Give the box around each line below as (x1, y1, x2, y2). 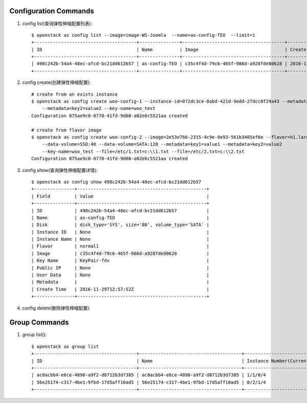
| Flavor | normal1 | (31, 243, 210, 249)
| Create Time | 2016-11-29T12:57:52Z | (31, 286, 210, 292)
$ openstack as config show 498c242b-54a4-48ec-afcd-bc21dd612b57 (31, 179, 202, 185)
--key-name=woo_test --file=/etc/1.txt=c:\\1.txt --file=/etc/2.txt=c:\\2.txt (41, 148, 245, 154)
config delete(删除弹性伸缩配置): (22, 305, 91, 311)
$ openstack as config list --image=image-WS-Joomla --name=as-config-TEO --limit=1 (31, 32, 255, 38)
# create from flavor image (31, 127, 102, 133)
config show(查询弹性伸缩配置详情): (22, 167, 98, 173)
